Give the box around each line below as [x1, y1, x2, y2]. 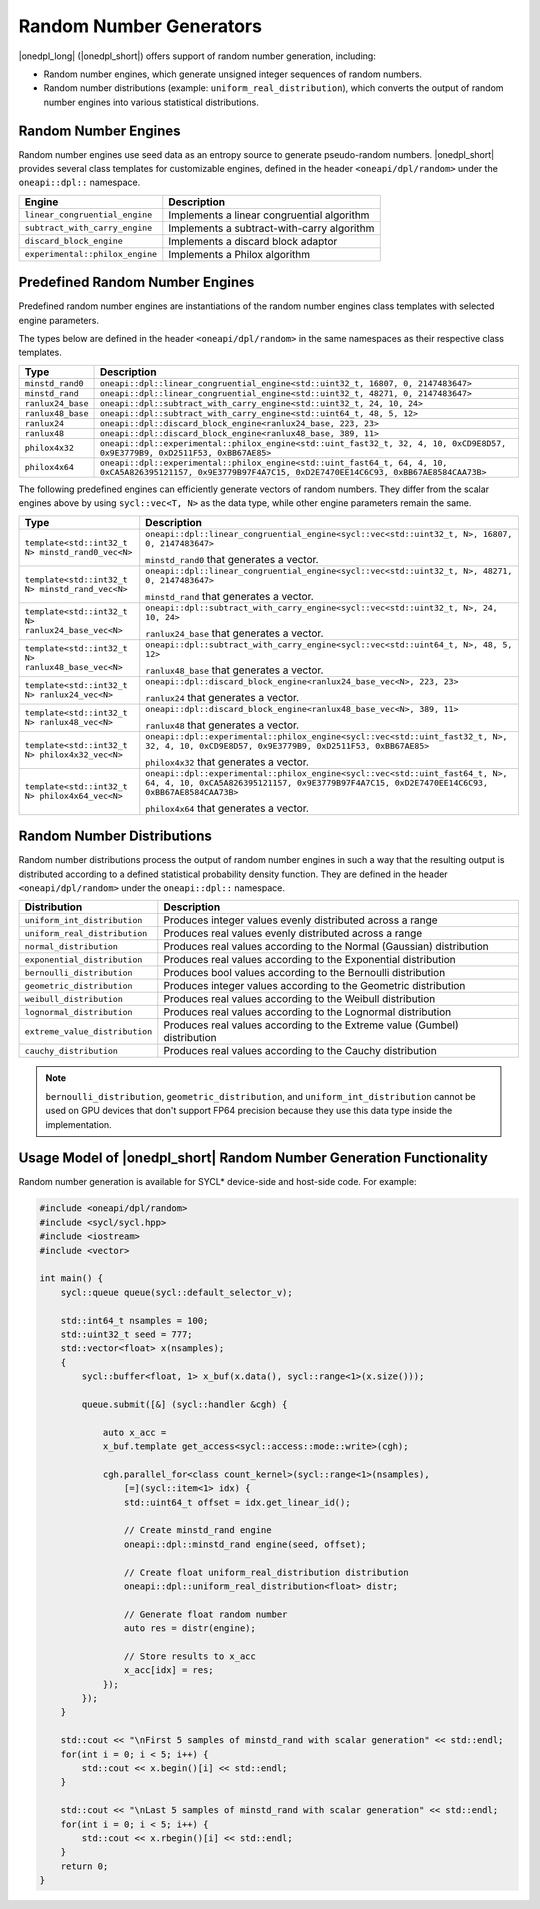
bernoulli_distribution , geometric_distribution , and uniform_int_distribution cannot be [45, 1090, 476, 1102]
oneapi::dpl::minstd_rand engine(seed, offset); [123, 1538, 367, 1550]
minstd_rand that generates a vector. [145, 589, 314, 603]
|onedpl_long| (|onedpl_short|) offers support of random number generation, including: [18, 50, 377, 62]
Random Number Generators [18, 15, 262, 37]
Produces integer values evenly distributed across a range [163, 913, 439, 927]
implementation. [45, 1118, 112, 1130]
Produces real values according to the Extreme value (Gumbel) [163, 1018, 459, 1032]
